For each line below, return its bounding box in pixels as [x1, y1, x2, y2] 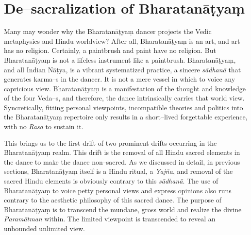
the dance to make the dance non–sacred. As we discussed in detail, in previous [4, 156, 240, 167]
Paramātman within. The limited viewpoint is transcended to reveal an [4, 214, 216, 224]
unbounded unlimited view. [4, 223, 85, 233]
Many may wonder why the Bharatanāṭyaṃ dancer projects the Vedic [4, 26, 212, 36]
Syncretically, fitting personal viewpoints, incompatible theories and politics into [4, 102, 243, 112]
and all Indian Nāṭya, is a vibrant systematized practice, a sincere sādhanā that [4, 64, 241, 74]
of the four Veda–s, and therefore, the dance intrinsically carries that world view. [4, 93, 245, 103]
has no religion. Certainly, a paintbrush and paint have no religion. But [4, 45, 216, 55]
